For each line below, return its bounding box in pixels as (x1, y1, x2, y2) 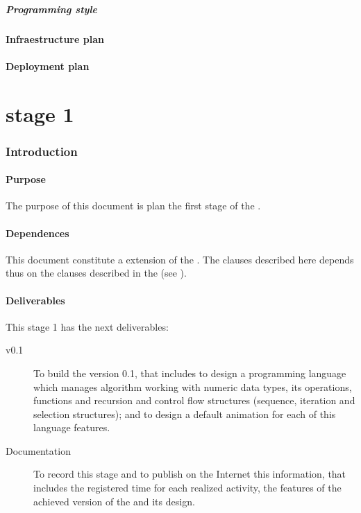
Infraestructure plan (6, 31, 104, 46)
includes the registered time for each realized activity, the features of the (33, 480, 342, 495)
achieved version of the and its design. (33, 494, 195, 508)
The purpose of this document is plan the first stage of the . (6, 198, 261, 213)
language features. (33, 420, 110, 435)
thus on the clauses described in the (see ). (6, 266, 187, 280)
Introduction (6, 142, 78, 159)
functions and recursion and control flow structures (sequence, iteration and (33, 393, 355, 408)
